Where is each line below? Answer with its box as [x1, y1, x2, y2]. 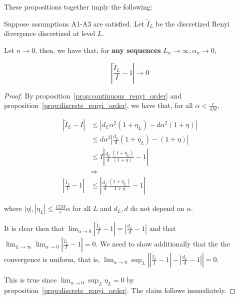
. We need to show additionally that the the [95, 238, 230, 249]
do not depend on [130, 203, 184, 213]
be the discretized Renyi [155, 18, 229, 28]
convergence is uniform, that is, [4, 254, 100, 264]
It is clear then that [4, 223, 64, 233]
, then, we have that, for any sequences [35, 45, 161, 55]
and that [149, 223, 176, 233]
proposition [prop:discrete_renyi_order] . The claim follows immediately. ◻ [4, 284, 235, 295]
